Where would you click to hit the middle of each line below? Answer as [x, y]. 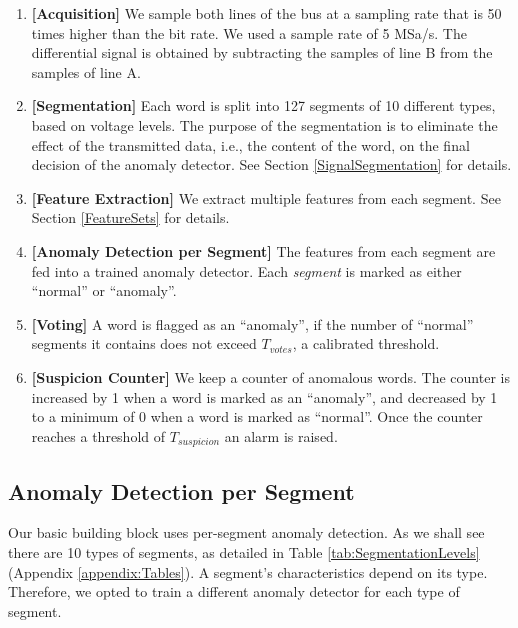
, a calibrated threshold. [366, 343]
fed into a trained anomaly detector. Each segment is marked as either [246, 270]
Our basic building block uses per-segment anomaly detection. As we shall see [246, 532]
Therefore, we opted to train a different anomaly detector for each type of [234, 591]
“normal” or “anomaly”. [104, 290]
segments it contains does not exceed [144, 343]
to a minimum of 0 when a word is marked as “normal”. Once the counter [257, 416]
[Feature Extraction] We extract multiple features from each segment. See [266, 197]
